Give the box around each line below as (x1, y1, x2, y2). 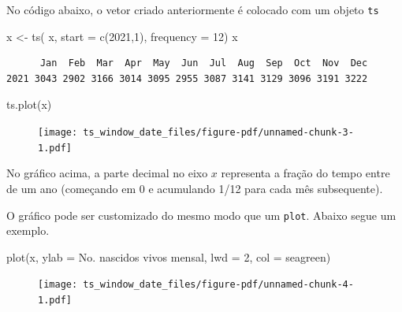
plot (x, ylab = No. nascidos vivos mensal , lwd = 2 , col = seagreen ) (6, 248, 331, 265)
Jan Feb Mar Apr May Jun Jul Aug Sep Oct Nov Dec (39, 58, 368, 69)
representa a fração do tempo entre (221, 165, 390, 181)
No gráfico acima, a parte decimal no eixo (6, 165, 208, 181)
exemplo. (6, 222, 50, 239)
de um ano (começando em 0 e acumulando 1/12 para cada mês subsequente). (6, 180, 383, 196)
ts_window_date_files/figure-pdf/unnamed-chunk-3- (83, 127, 354, 139)
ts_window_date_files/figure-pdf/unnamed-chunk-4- (83, 279, 354, 291)
